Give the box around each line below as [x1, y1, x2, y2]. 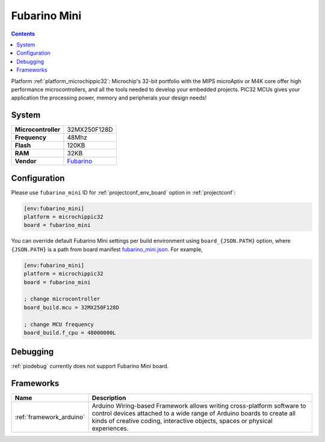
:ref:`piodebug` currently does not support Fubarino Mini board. [11, 363, 169, 370]
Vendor [14, 157, 37, 166]
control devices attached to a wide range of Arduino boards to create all [91, 409, 296, 418]
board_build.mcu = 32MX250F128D [23, 304, 120, 311]
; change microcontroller [23, 296, 101, 302]
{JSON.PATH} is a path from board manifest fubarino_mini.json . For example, [11, 246, 203, 253]
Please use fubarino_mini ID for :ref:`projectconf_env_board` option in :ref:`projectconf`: [11, 188, 236, 196]
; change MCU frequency [23, 321, 94, 328]
